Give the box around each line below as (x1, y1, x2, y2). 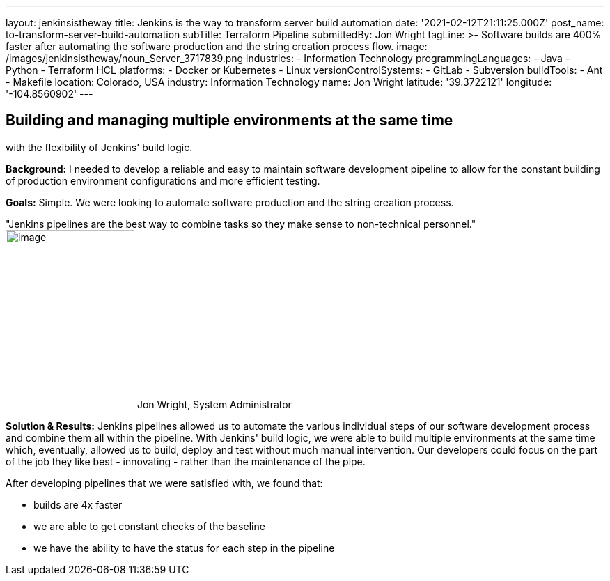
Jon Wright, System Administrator (136, 398, 292, 410)
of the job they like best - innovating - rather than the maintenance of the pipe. (6, 455, 366, 467)
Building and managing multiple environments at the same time (6, 111, 453, 130)
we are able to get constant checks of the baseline (33, 520, 265, 532)
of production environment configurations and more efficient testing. (6, 174, 320, 187)
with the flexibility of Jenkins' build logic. (6, 141, 193, 153)
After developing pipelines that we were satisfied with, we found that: (6, 477, 323, 489)
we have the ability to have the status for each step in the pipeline (33, 541, 335, 554)
